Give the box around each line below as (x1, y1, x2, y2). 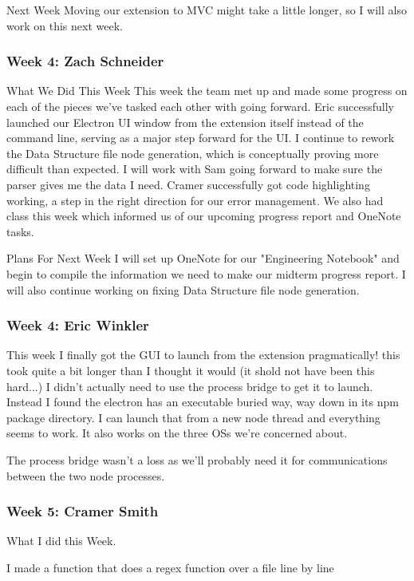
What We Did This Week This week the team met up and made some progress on (6, 82, 408, 99)
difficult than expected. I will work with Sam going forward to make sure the (6, 160, 383, 177)
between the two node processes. (6, 467, 165, 484)
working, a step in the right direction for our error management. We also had (6, 192, 384, 208)
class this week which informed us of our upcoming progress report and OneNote (6, 207, 401, 224)
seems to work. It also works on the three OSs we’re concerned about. (6, 425, 348, 441)
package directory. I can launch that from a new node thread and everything (6, 409, 380, 425)
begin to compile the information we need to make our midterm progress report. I (6, 265, 406, 282)
